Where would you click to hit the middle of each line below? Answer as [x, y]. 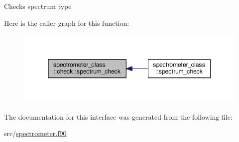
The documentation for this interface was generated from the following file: [118, 116]
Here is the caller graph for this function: [67, 23]
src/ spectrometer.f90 [35, 133]
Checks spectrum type [38, 6]
